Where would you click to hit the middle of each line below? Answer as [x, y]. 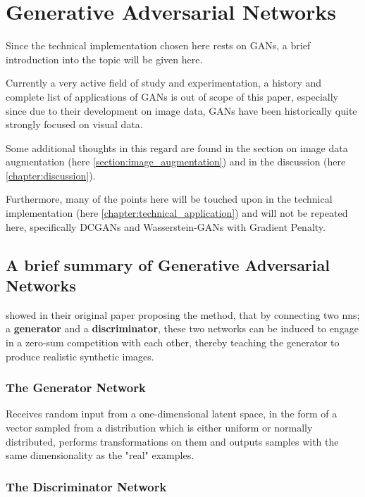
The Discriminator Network [86, 486]
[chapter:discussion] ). [51, 175]
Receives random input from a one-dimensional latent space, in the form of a [172, 414]
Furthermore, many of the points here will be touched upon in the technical [169, 199]
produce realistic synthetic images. [80, 356]
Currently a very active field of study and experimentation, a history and [163, 83]
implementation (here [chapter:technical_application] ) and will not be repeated [177, 213]
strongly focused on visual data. [74, 124]
